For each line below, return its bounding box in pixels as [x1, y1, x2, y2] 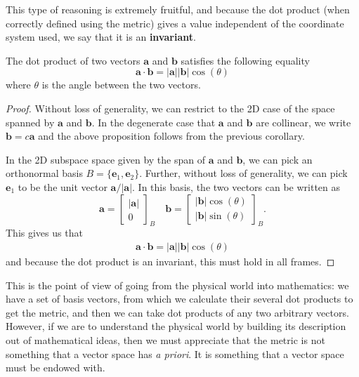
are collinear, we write [256, 114, 351, 129]
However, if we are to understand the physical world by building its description [6, 319, 346, 333]
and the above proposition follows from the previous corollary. [38, 128, 305, 143]
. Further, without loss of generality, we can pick [139, 166, 348, 180]
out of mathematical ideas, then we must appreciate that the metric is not [6, 332, 325, 347]
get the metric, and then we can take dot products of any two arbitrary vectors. [6, 305, 349, 319]
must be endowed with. [6, 360, 105, 375]
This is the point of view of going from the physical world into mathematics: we [6, 277, 349, 292]
